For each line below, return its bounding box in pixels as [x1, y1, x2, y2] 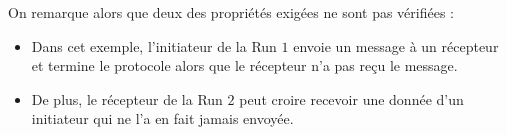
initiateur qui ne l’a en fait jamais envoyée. [31, 108, 294, 129]
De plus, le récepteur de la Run [31, 88, 223, 109]
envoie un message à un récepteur [293, 35, 499, 56]
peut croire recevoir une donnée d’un [239, 88, 464, 109]
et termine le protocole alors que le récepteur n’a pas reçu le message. [31, 55, 458, 76]
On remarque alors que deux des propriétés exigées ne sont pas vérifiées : [8, 2, 454, 22]
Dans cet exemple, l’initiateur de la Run [31, 35, 277, 56]
